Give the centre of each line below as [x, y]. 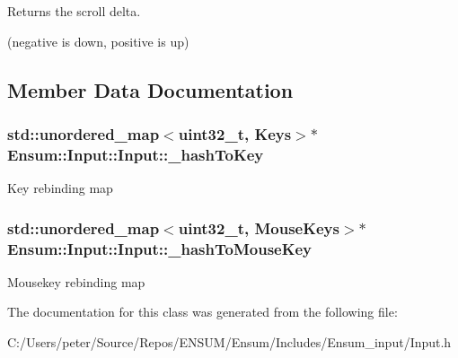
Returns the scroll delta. [74, 11]
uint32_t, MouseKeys [259, 227]
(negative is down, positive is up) [98, 41]
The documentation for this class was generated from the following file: [203, 312]
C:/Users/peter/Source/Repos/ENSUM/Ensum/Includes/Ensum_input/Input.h [229, 342]
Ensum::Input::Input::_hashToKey [136, 154]
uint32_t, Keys [235, 133]
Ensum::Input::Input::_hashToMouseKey [159, 248]
